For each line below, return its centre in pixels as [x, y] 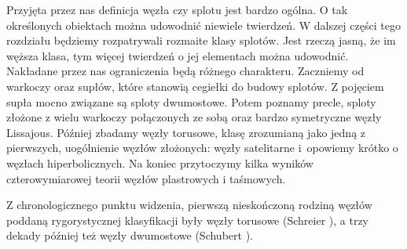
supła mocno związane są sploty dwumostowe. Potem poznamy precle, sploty [191, 101]
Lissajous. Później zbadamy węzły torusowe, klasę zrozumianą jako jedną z [186, 132]
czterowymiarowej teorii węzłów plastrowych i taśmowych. [146, 178]
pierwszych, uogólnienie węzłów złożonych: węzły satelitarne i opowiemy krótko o [202, 148]
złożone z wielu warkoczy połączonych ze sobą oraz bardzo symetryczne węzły [194, 117]
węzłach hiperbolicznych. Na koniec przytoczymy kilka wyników [160, 162]
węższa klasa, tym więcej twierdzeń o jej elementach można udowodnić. [178, 55]
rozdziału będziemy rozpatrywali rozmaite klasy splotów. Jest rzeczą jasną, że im [201, 40]
